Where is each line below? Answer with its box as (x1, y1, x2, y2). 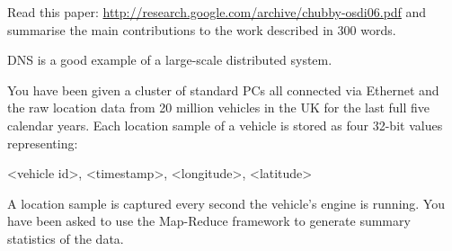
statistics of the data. (7, 229, 124, 247)
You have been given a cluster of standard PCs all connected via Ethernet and (7, 80, 439, 99)
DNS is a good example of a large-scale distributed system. (7, 50, 332, 69)
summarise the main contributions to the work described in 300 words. (7, 20, 396, 39)
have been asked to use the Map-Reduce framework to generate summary (7, 211, 411, 230)
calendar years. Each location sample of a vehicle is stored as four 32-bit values (7, 115, 443, 134)
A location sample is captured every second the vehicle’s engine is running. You (7, 193, 445, 212)
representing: (7, 133, 78, 152)
